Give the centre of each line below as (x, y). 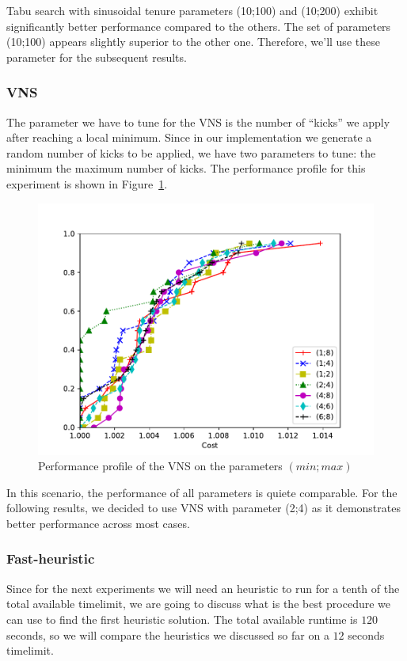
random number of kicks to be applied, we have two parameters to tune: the (191, 152)
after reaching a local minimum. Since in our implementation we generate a (189, 137)
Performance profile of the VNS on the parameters (160, 466)
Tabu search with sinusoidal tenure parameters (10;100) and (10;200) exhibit (192, 10)
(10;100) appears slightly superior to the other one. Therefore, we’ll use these (193, 42)
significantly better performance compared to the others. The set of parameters (199, 26)
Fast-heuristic (51, 558)
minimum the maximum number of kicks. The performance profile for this (186, 168)
